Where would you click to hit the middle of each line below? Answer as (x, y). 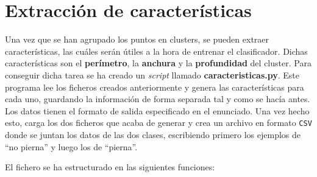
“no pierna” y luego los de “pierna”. (71, 146)
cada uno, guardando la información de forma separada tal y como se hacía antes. (158, 99)
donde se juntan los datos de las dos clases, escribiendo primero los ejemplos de (153, 134)
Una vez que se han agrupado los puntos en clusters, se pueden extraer (137, 39)
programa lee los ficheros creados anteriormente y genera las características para (155, 87)
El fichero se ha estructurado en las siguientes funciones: (110, 167)
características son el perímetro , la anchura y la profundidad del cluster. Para (158, 63)
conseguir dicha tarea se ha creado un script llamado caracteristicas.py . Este (152, 75)
